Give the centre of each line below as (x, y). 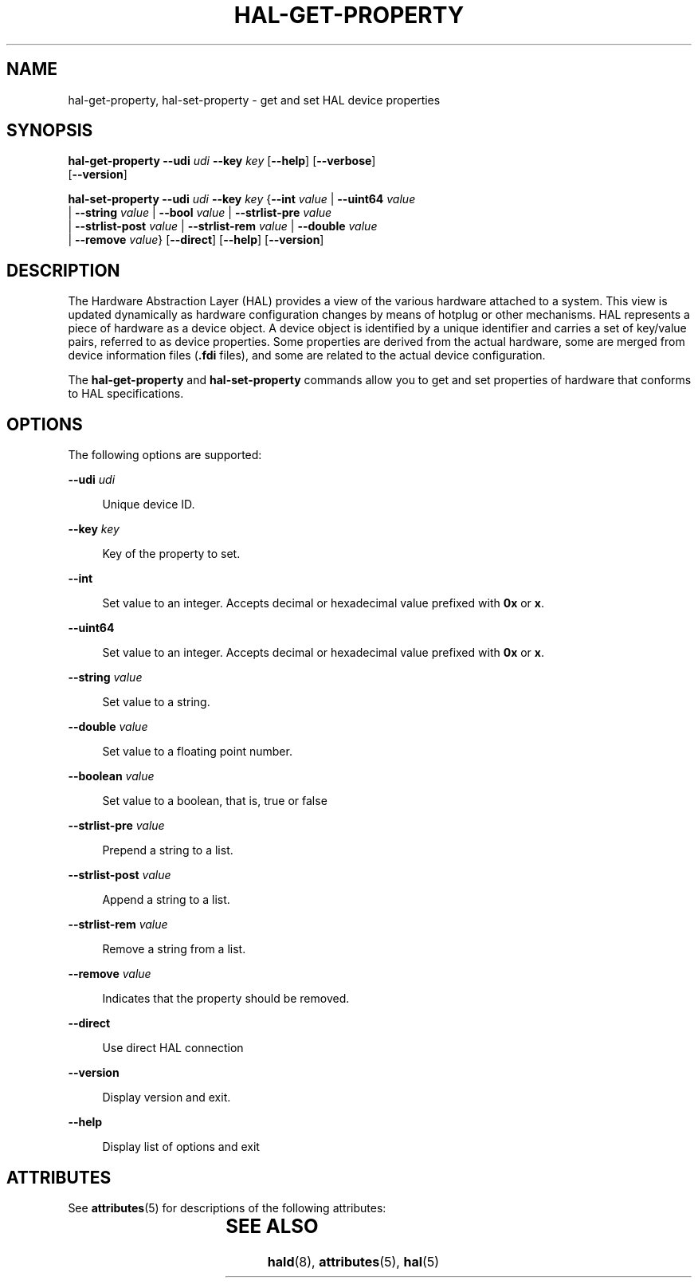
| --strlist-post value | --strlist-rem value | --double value (223, 226)
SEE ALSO (272, 1226)
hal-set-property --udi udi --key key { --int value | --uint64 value (242, 199)
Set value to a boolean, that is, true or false (215, 801)
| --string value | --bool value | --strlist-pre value (200, 213)
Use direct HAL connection (173, 1048)
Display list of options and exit (181, 1147)
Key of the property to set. (171, 554)
